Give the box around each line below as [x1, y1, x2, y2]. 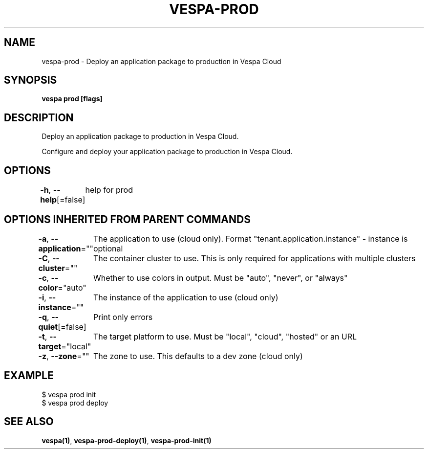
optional [93, 243, 123, 253]
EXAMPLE [4, 369, 54, 382]
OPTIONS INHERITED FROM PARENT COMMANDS [4, 213, 251, 226]
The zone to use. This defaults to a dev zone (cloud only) [93, 351, 303, 361]
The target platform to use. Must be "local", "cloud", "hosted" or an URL [93, 331, 357, 341]
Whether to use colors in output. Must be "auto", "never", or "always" [93, 272, 348, 283]
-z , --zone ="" [38, 351, 89, 361]
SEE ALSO [4, 415, 54, 428]
